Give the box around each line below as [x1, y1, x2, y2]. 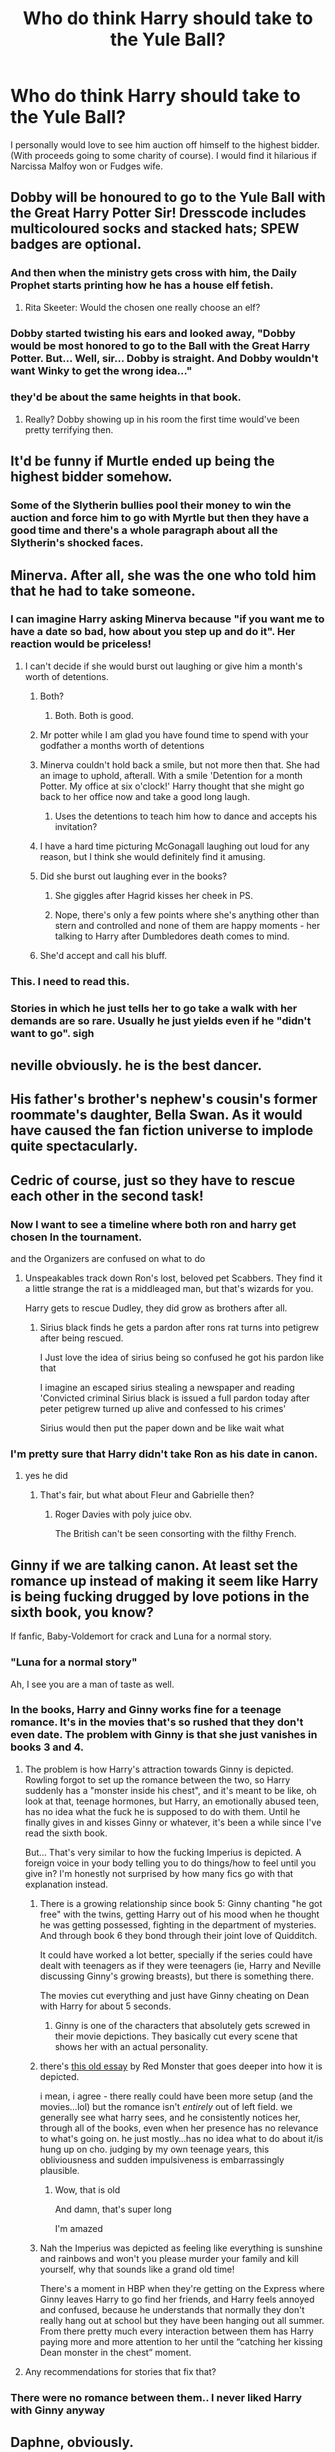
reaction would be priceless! [10, 637, 152, 651]
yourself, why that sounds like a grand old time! [39, 2263, 235, 2275]
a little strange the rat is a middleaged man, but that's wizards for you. [24, 1283, 314, 1295]
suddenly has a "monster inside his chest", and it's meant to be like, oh [24, 1784, 317, 1796]
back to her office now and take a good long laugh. [39, 790, 251, 802]
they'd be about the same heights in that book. [10, 390, 242, 404]
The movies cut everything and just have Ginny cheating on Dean [39, 1989, 310, 2001]
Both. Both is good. [54, 709, 134, 721]
